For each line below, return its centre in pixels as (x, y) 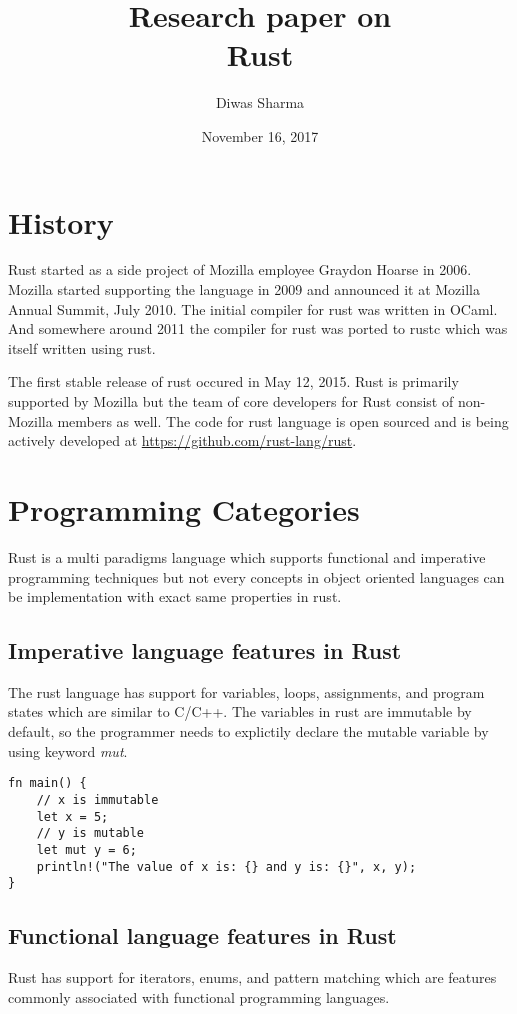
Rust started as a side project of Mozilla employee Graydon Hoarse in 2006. (240, 269)
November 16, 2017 (260, 135)
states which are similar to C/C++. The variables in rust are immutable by (240, 711)
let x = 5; (72, 816)
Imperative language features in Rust (205, 650)
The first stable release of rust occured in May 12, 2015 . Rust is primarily (233, 381)
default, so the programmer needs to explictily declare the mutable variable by (248, 731)
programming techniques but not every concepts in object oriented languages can (256, 576)
